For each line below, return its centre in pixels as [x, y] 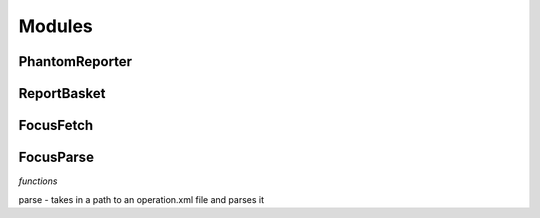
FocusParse [56, 157]
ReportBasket [62, 93]
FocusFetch [56, 125]
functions [38, 181]
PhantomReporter [75, 61]
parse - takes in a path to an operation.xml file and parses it [141, 199]
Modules [56, 26]
